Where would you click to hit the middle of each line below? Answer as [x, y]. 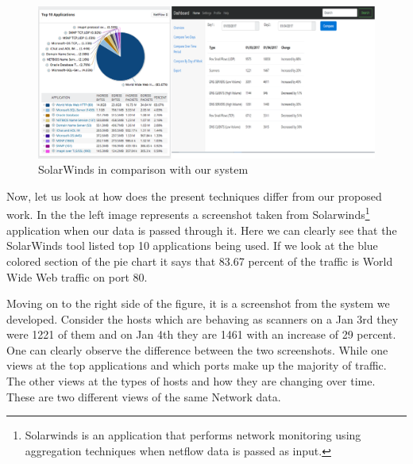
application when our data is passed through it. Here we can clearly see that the [202, 230]
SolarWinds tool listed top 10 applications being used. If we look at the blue [192, 245]
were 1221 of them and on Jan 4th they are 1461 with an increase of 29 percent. [201, 334]
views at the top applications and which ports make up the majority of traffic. [197, 365]
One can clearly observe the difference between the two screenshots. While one [197, 349]
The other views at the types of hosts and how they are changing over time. [191, 381]
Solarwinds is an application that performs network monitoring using [193, 435]
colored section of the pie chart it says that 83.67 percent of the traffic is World [200, 261]
